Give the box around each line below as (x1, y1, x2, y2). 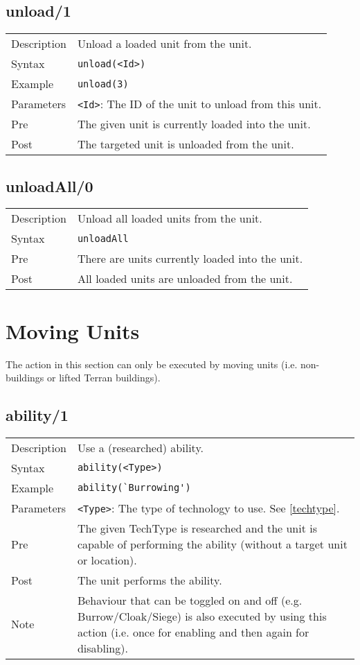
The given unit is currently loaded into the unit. (77, 116, 311, 132)
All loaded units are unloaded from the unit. (77, 270, 293, 287)
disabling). (77, 639, 128, 656)
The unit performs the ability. (77, 571, 222, 588)
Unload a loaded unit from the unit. (77, 35, 252, 52)
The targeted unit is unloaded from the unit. (77, 136, 294, 153)
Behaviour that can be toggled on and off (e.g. (77, 591, 303, 608)
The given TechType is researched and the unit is (77, 519, 318, 536)
